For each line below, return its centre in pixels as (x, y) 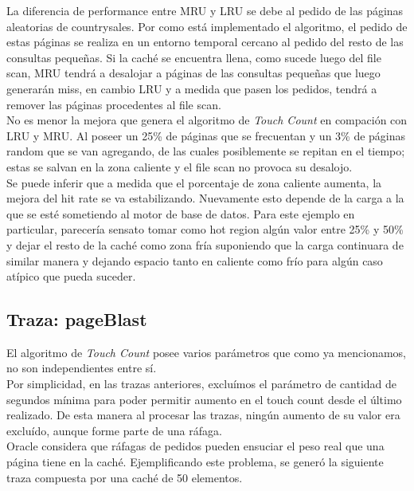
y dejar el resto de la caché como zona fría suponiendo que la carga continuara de (205, 244)
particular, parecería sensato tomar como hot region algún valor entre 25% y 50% (205, 229)
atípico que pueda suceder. (71, 276)
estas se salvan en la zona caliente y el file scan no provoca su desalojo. (180, 166)
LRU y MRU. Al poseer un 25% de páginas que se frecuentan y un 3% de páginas (206, 135)
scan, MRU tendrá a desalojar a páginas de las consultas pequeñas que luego (193, 73)
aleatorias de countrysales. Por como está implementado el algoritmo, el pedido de (207, 26)
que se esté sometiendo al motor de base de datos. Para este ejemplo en (181, 213)
